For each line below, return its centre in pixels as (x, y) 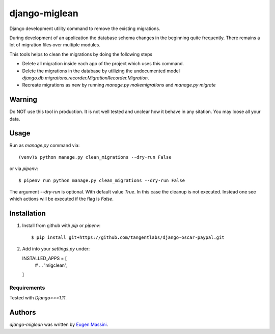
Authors (23, 312)
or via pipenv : (24, 169)
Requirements (27, 288)
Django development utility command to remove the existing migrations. (85, 29)
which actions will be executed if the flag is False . (62, 199)
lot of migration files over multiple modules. (55, 45)
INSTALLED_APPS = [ (45, 258)
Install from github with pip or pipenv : (61, 226)
